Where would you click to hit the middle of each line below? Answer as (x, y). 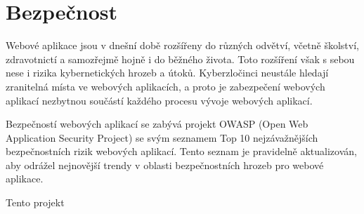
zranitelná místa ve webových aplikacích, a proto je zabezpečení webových (165, 86)
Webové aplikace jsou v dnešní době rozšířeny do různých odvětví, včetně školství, (182, 45)
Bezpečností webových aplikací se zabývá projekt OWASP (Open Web (157, 124)
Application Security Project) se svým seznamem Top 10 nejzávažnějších (162, 137)
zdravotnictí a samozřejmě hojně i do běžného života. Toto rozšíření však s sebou (180, 59)
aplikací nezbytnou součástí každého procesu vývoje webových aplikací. (159, 100)
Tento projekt (35, 202)
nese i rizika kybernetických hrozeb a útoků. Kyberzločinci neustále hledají (167, 73)
